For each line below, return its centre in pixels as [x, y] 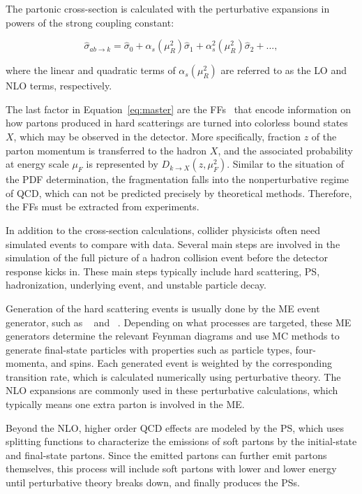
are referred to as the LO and [284, 70]
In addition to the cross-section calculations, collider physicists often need [163, 230]
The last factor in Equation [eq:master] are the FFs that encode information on [178, 109]
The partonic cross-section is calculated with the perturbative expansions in [168, 8]
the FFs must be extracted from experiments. [103, 206]
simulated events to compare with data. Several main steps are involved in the [173, 244]
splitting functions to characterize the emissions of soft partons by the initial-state [181, 441]
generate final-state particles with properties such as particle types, [149, 349]
